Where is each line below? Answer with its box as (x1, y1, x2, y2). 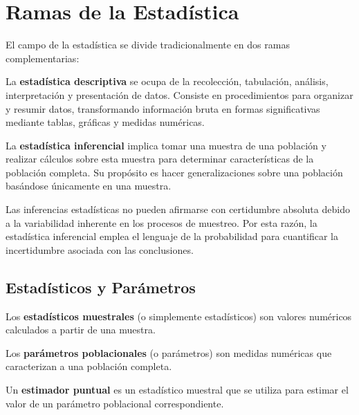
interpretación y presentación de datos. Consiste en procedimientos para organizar (6, 87, 353, 102)
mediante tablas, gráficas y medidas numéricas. (6, 115, 205, 129)
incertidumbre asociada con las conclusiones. (6, 242, 194, 257)
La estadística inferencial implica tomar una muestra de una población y (6, 138, 326, 152)
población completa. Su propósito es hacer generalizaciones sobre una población (6, 165, 343, 179)
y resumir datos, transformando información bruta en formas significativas (6, 101, 320, 116)
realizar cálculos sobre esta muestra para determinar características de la (6, 151, 314, 166)
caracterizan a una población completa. (6, 359, 172, 373)
